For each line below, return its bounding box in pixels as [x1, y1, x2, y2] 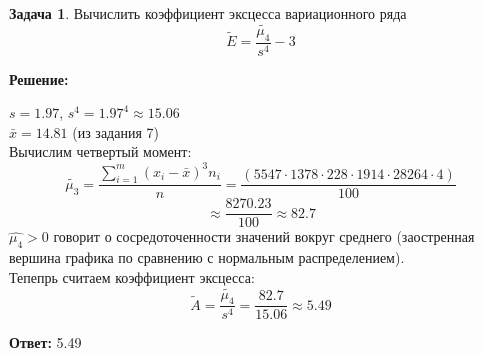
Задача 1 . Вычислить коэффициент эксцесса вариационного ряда [9, 3, 407, 23]
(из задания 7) [72, 121, 159, 142]
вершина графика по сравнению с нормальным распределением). [9, 247, 405, 268]
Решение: [9, 68, 69, 89]
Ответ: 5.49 [9, 332, 82, 353]
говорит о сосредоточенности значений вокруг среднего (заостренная [53, 226, 475, 247]
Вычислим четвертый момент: [9, 141, 192, 162]
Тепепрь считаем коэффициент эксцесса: [9, 266, 255, 287]
